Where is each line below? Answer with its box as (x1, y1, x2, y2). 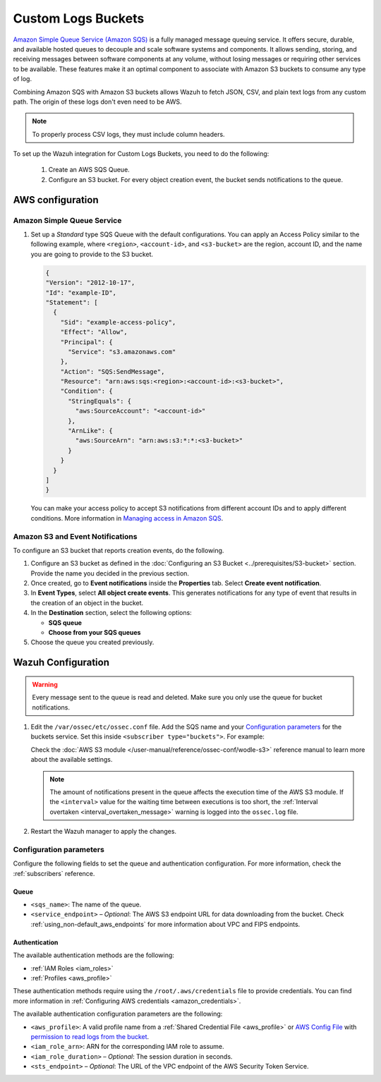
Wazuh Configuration (13, 657, 109, 669)
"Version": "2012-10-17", (45, 279, 135, 287)
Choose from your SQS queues (48, 628, 141, 636)
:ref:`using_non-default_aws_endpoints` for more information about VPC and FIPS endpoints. (30, 920, 301, 928)
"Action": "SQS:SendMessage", (60, 367, 165, 375)
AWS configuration (13, 194, 99, 206)
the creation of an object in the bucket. (30, 598, 144, 607)
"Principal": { (60, 338, 113, 346)
